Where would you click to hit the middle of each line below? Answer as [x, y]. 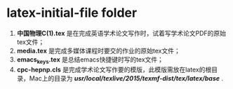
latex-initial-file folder [72, 13]
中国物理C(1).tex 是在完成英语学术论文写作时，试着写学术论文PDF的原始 [121, 33]
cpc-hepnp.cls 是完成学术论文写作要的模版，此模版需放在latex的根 [114, 69]
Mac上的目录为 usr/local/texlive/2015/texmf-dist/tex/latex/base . [126, 78]
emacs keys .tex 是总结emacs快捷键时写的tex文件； [90, 60]
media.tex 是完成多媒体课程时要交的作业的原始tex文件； [98, 50]
